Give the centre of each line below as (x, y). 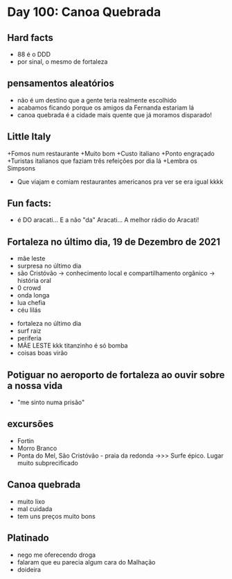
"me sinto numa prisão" (51, 402)
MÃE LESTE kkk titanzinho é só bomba (72, 346)
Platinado (28, 538)
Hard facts (30, 38)
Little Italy (29, 137)
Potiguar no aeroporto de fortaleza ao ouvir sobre (116, 375)
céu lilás (29, 310)
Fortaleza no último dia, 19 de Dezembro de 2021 (114, 242)
